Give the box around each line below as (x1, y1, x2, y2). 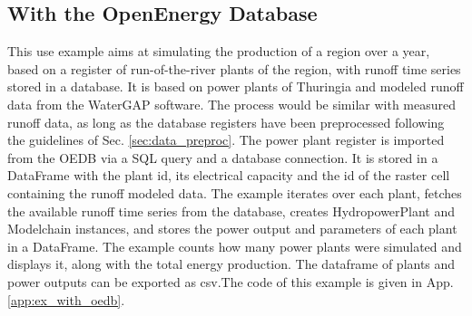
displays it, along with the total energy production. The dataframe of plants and (7, 254, 456, 273)
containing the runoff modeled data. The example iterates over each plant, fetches (7, 183, 462, 202)
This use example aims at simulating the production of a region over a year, (7, 42, 430, 61)
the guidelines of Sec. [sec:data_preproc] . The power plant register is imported (7, 130, 445, 149)
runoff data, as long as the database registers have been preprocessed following (7, 112, 445, 131)
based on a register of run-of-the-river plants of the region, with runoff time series (7, 59, 461, 78)
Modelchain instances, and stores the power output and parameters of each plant (7, 219, 457, 238)
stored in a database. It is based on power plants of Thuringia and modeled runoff (7, 77, 464, 96)
